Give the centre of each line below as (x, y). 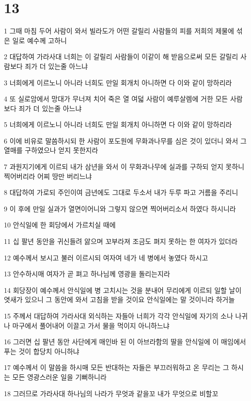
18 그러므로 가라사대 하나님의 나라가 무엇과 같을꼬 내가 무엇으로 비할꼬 (111, 393)
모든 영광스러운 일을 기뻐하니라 (59, 377)
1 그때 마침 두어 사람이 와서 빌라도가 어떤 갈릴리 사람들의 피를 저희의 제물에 (119, 31)
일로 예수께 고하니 (39, 40)
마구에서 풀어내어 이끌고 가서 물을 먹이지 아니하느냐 (91, 325)
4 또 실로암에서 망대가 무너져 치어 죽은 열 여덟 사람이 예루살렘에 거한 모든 (116, 99)
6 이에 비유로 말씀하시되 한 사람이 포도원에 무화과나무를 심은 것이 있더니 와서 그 (125, 140)
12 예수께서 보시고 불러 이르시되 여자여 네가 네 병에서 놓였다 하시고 (106, 257)
